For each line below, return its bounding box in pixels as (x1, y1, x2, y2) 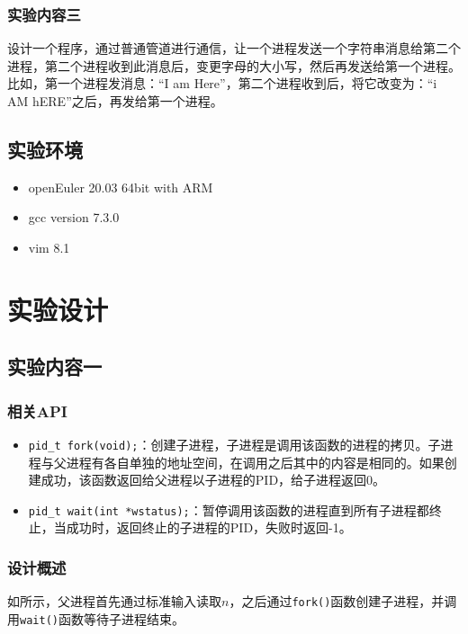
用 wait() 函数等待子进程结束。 (7, 609, 184, 628)
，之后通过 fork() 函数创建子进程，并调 (229, 592, 457, 611)
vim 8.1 (28, 237, 70, 256)
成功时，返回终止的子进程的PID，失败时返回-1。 (66, 518, 352, 537)
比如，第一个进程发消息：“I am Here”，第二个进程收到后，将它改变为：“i (7, 74, 437, 93)
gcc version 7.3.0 (28, 208, 120, 227)
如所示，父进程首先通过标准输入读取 (7, 592, 221, 611)
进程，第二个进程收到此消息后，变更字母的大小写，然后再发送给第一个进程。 (7, 56, 461, 75)
